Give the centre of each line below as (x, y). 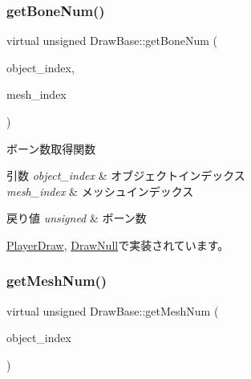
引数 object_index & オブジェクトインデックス (126, 175)
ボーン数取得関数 (51, 148)
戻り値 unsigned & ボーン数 (77, 218)
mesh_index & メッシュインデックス (100, 191)
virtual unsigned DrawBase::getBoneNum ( (112, 41)
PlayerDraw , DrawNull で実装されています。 (118, 245)
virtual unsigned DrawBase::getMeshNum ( (113, 310)
